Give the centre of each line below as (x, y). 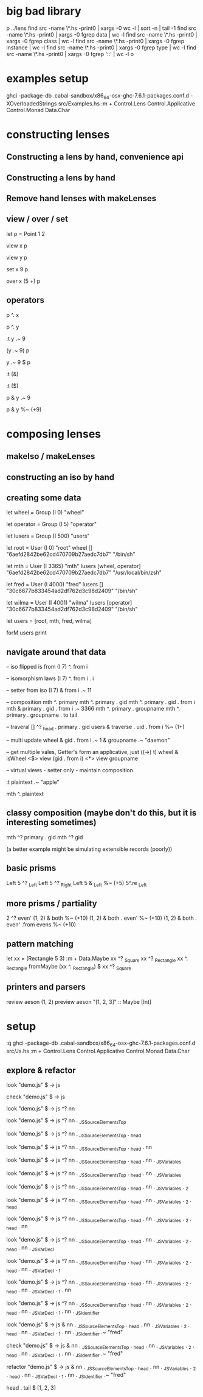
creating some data (44, 498)
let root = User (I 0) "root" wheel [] (50, 548)
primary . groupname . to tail (42, 715)
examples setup (48, 79)
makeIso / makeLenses (51, 456)
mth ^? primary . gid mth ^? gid (45, 837)
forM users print (26, 633)
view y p (17, 257)
